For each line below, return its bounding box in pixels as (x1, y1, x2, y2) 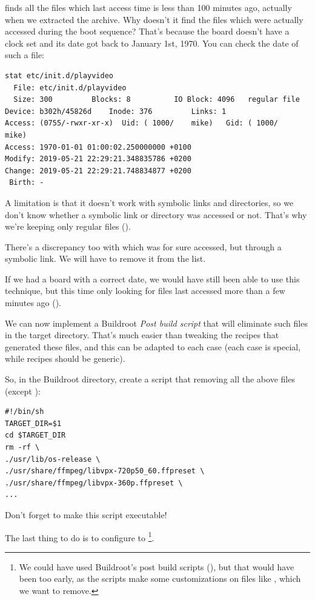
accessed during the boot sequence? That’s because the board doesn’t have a (5, 25, 290, 38)
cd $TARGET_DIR (5, 431, 66, 440)
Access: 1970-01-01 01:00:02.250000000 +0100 (5, 142, 191, 152)
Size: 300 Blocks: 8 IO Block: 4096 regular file (13, 95, 300, 104)
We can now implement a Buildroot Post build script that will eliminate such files (5, 316, 308, 329)
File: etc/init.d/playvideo (13, 83, 127, 92)
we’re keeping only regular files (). (5, 220, 131, 233)
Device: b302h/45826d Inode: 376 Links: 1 (5, 107, 227, 116)
